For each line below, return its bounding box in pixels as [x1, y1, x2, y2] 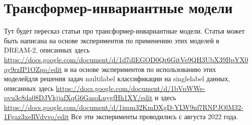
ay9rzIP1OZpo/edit [4, 64, 62, 74]
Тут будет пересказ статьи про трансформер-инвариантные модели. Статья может [4, 26, 245, 36]
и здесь [155, 92, 176, 103]
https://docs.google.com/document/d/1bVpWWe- [55, 83, 205, 93]
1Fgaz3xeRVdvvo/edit [4, 111, 69, 122]
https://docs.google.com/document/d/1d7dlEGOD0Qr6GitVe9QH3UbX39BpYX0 [4, 54, 248, 64]
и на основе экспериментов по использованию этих [64, 64, 216, 74]
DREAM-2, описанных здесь [4, 45, 90, 55]
